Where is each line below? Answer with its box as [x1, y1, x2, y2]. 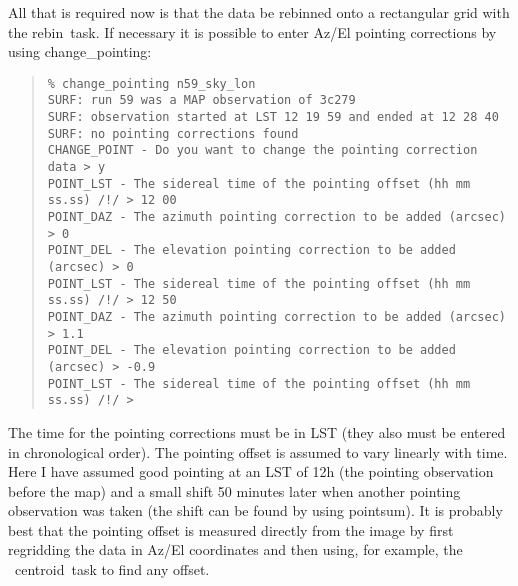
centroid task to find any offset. [15, 559, 210, 580]
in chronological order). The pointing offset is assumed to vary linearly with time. [8, 441, 508, 462]
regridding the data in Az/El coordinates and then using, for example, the [8, 539, 463, 560]
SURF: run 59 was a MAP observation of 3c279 [47, 93, 356, 108]
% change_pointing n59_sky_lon [47, 76, 256, 91]
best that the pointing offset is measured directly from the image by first [8, 519, 454, 540]
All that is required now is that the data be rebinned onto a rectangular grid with [8, 2, 510, 22]
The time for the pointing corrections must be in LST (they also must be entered [8, 421, 506, 442]
